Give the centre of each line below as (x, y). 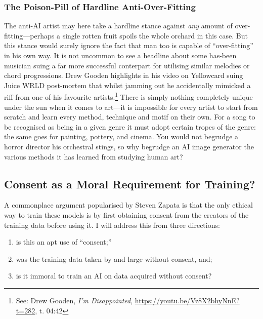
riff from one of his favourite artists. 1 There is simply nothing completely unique (128, 96)
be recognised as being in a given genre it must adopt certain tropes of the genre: (130, 126)
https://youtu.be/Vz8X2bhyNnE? (187, 300)
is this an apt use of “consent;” (64, 242)
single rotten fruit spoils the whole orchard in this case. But (155, 35)
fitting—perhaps (29, 35)
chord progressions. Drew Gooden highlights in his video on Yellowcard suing (124, 75)
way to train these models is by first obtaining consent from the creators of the (126, 214)
